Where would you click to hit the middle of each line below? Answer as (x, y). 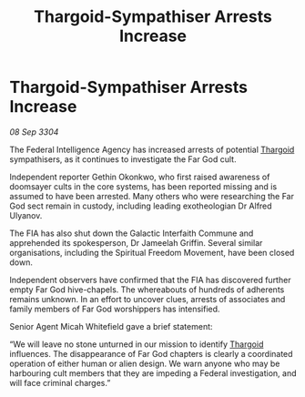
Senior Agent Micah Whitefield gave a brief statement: (111, 326)
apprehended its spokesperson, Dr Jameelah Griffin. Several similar (136, 242)
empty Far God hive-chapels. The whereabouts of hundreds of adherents (147, 290)
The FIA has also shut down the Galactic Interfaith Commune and (132, 233)
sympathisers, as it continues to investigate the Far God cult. (123, 159)
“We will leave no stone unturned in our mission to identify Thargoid (137, 344)
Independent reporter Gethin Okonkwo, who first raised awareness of (140, 177)
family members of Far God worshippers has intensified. (115, 309)
